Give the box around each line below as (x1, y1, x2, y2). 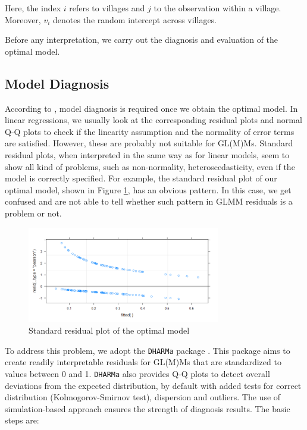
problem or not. (5, 206, 62, 219)
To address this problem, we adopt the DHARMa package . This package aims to (5, 344, 290, 356)
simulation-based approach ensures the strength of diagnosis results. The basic (5, 402, 290, 415)
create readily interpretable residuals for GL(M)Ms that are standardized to (5, 356, 281, 368)
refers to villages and (69, 2, 145, 14)
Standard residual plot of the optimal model (29, 324, 190, 337)
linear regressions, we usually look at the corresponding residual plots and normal (5, 114, 302, 126)
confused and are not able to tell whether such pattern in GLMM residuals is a (5, 195, 293, 208)
